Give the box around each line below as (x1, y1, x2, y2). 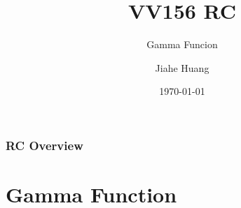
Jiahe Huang (155, 60, 209, 75)
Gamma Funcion (146, 37, 218, 52)
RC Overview (6, 136, 83, 154)
